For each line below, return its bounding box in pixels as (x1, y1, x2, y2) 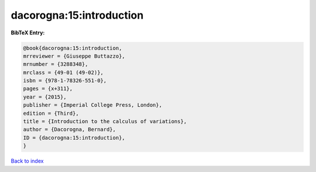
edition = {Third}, (23, 110, 79, 117)
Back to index (11, 157, 44, 164)
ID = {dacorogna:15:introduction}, (23, 134, 125, 141)
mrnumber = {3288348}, (23, 61, 88, 68)
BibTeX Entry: (11, 29, 45, 36)
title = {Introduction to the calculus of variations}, (23, 118, 187, 125)
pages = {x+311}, (23, 85, 73, 92)
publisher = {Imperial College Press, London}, (23, 102, 162, 108)
